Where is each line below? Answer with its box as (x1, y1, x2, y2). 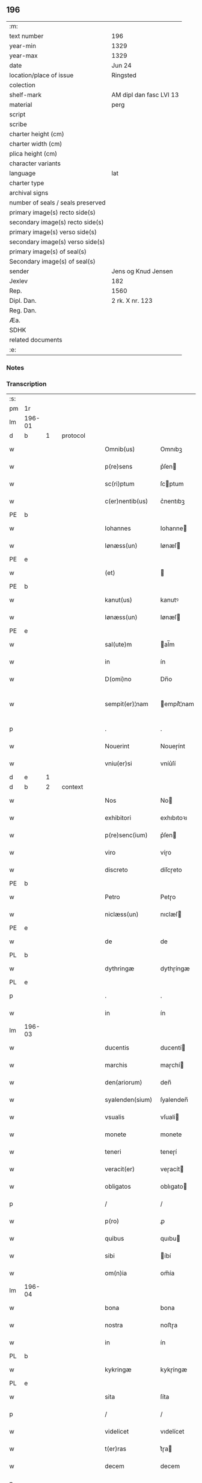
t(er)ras (105, 1444, 126, 1453)
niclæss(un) (105, 910, 139, 919)
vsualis (105, 1113, 125, 1121)
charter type (9, 179, 44, 187)
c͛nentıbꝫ (160, 497, 185, 505)
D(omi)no (105, 675, 132, 683)
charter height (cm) (9, 130, 64, 138)
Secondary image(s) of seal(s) (9, 257, 96, 265)
